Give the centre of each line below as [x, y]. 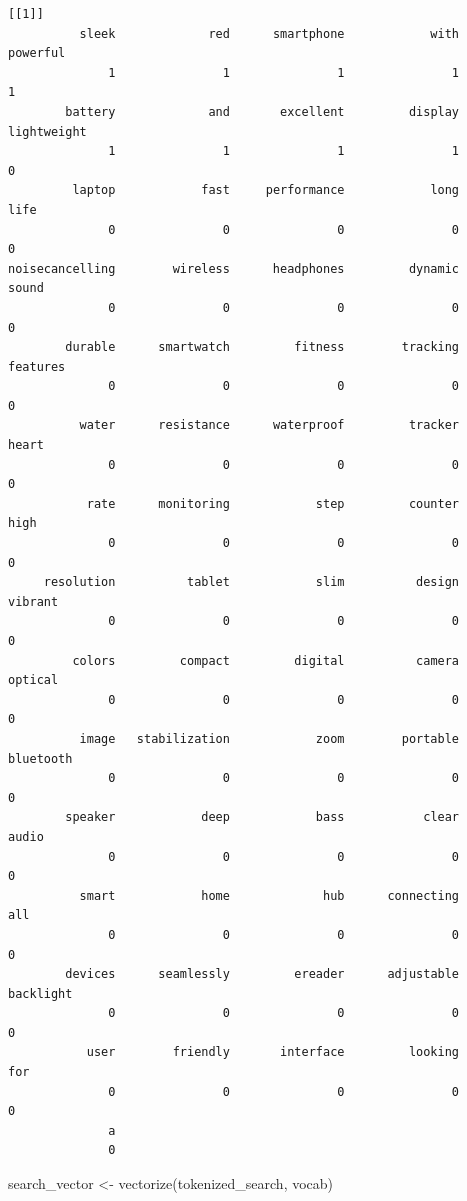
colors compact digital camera [266, 660]
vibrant [33, 601]
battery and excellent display [262, 111]
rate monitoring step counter [273, 503]
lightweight [47, 131]
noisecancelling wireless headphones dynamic [234, 268]
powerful [37, 53]
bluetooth [40, 758]
